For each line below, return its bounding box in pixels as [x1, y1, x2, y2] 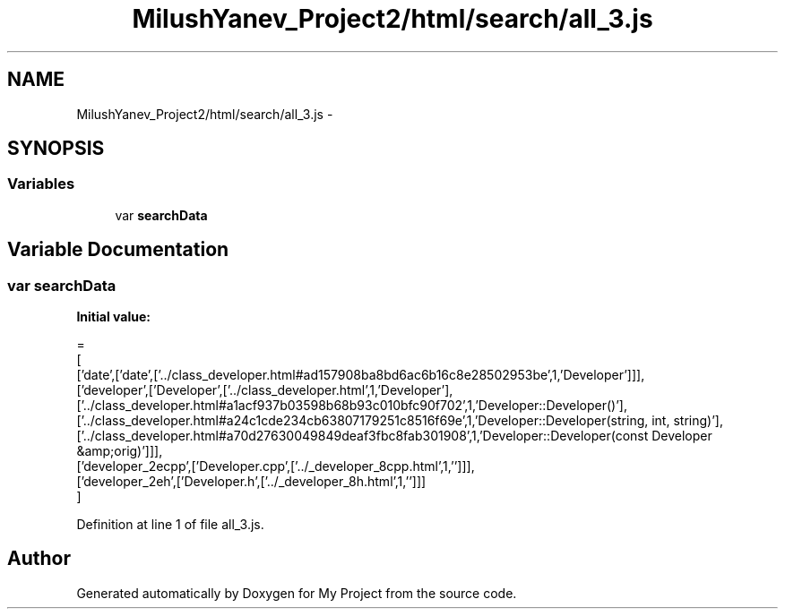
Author [7, 547, 71, 570]
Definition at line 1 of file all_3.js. [76, 517, 264, 533]
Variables [7, 175, 75, 193]
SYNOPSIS [7, 137, 105, 160]
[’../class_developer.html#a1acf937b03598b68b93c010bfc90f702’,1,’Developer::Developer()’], [76, 398, 627, 414]
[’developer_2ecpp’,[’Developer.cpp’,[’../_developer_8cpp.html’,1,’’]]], [76, 458, 475, 475]
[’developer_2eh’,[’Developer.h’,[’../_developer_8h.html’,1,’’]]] [76, 474, 427, 490]
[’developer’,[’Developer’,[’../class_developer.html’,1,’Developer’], [76, 382, 453, 398]
